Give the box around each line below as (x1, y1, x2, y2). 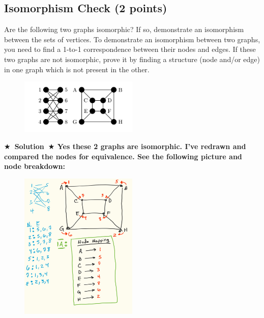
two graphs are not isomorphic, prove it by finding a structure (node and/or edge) (4, 53, 260, 64)
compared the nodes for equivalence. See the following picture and (4, 151, 242, 161)
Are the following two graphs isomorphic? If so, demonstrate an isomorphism (4, 24, 244, 35)
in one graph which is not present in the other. (4, 64, 150, 74)
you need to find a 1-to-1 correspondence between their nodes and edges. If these (4, 44, 256, 54)
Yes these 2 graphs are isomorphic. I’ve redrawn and (57, 140, 246, 151)
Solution (14, 140, 44, 151)
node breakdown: (4, 161, 66, 171)
